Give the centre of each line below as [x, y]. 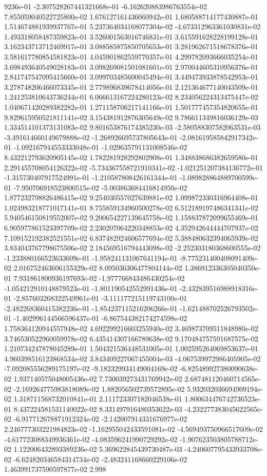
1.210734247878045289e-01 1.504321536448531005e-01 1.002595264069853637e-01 [131, 348]
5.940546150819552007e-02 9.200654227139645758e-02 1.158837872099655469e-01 [131, 217]
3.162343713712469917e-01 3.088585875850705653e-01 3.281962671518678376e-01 [131, 46]
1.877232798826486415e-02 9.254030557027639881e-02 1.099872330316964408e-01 [131, 197]
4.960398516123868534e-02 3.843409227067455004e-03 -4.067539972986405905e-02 [132, 358]
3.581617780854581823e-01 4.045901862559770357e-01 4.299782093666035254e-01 [131, 56]
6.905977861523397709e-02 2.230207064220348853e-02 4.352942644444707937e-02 [131, 228]
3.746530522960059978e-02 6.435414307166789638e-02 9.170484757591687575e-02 [131, 338]
